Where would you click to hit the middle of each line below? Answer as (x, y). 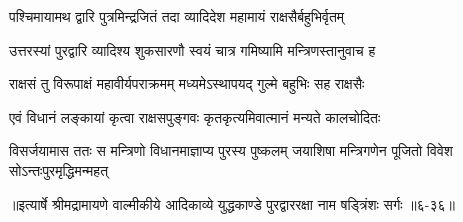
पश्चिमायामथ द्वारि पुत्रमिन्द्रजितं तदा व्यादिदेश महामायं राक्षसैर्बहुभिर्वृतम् (177, 16)
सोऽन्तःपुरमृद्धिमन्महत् (59, 169)
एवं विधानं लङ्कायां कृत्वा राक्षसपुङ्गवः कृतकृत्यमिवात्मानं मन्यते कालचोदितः (195, 116)
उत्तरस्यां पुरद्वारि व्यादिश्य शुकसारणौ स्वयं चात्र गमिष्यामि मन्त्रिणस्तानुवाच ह (192, 49)
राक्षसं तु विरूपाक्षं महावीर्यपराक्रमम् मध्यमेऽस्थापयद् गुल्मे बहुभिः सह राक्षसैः (187, 83)
